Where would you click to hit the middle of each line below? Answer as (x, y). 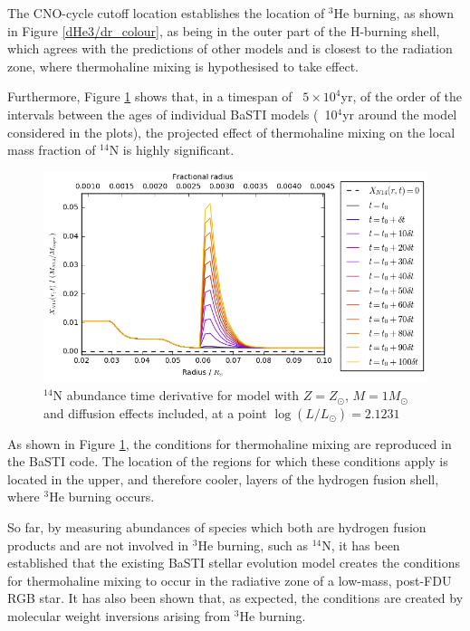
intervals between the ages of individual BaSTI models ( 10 (173, 114)
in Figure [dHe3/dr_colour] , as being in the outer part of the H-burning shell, (224, 30)
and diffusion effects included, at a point (155, 412)
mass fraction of (52, 150)
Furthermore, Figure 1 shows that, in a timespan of (150, 96)
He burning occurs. (102, 497)
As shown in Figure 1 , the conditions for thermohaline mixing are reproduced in (230, 443)
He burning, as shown (393, 13)
